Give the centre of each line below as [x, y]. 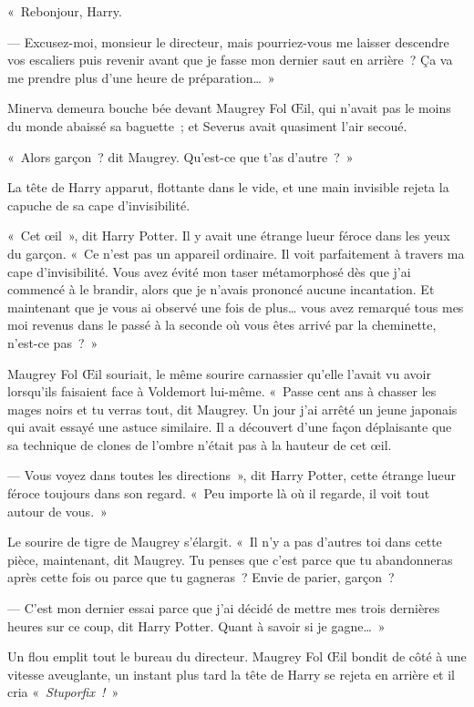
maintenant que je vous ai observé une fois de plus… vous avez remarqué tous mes [236, 307]
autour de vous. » [57, 511]
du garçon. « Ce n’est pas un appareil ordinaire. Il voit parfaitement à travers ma [236, 253]
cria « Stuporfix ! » [63, 692]
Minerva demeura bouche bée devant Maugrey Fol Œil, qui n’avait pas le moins [229, 108]
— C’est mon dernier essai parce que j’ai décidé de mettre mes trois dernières [224, 608]
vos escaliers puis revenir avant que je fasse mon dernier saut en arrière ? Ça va [230, 60]
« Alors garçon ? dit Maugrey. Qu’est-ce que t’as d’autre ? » [180, 156]
